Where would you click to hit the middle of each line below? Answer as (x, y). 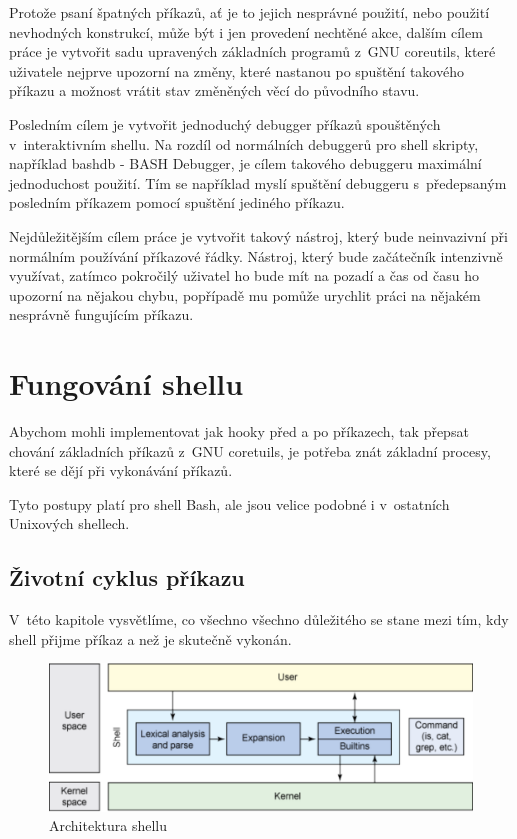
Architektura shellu (108, 825)
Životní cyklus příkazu (127, 577)
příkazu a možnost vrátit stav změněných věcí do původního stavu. (214, 90)
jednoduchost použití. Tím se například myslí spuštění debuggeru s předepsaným (258, 182)
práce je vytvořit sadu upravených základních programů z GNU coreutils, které (252, 51)
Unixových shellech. (69, 523)
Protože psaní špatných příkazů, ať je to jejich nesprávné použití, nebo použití (249, 12)
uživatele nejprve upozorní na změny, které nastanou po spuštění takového (236, 70)
